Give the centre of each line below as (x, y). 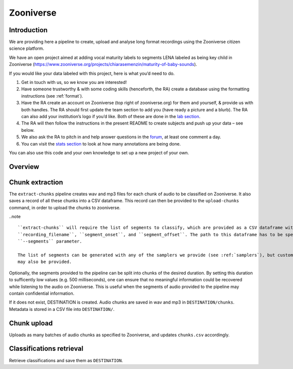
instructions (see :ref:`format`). (52, 96)
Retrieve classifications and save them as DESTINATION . (66, 360)
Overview (24, 167)
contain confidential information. (42, 293)
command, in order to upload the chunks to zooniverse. (65, 207)
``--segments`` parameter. (50, 241)
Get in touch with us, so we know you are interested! (74, 82)
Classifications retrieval (46, 349)
